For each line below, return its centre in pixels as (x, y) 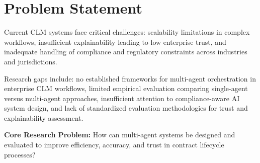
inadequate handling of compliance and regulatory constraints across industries (126, 52)
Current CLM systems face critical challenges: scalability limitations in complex (127, 32)
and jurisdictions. (31, 61)
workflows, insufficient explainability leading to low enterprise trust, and (115, 42)
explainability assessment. (44, 117)
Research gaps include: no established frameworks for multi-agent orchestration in (130, 78)
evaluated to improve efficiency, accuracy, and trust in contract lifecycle (114, 145)
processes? (20, 154)
